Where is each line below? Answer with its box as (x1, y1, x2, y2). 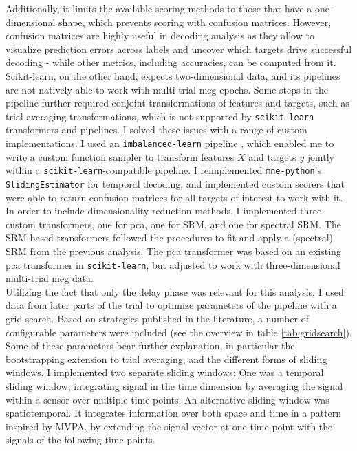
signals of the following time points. (6, 432, 155, 447)
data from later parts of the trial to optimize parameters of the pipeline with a (6, 298, 337, 312)
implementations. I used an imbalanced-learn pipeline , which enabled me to (6, 136, 334, 150)
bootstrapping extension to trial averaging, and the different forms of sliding (6, 351, 327, 366)
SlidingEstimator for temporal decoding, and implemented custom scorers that (6, 176, 345, 190)
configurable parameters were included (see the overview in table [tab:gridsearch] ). (6, 324, 352, 339)
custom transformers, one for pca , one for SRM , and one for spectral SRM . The (6, 217, 341, 231)
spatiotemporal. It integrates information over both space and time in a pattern (6, 406, 342, 420)
